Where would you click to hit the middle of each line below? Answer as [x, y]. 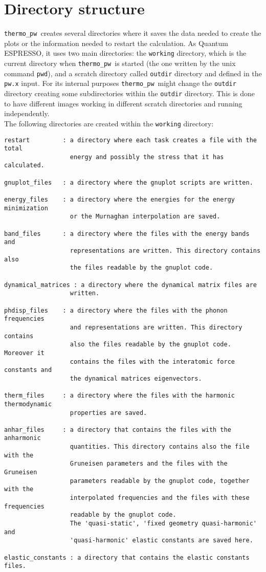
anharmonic [23, 438]
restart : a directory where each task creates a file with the [130, 140]
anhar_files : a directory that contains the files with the [118, 430]
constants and [28, 370]
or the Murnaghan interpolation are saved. [145, 217]
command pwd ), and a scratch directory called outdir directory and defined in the [133, 73]
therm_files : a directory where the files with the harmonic [120, 396]
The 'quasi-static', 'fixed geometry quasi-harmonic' [163, 524]
